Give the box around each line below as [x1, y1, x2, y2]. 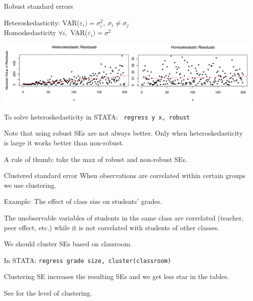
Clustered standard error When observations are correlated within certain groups [4, 170, 246, 181]
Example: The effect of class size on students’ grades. [4, 196, 162, 206]
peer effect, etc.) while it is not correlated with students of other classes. [4, 222, 219, 232]
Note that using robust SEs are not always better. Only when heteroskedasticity [4, 128, 243, 138]
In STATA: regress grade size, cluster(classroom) [4, 255, 171, 265]
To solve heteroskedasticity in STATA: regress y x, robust [4, 111, 190, 121]
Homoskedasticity [4, 27, 56, 38]
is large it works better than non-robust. [4, 138, 124, 148]
